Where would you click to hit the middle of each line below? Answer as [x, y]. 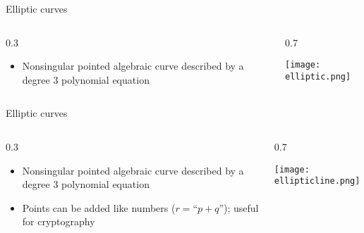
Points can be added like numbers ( [99, 207]
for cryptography [59, 221]
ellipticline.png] [317, 181]
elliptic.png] [318, 76]
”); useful [239, 207]
